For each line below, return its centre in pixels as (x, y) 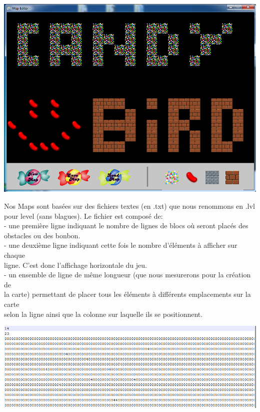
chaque (14, 255)
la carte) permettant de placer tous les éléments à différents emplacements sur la (127, 294)
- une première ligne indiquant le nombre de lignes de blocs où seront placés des (126, 226)
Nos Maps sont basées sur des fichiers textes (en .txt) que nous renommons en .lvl (129, 206)
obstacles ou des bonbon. (42, 235)
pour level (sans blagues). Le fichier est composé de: (83, 216)
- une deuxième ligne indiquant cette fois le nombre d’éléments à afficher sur (121, 245)
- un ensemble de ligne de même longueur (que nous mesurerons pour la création (127, 275)
